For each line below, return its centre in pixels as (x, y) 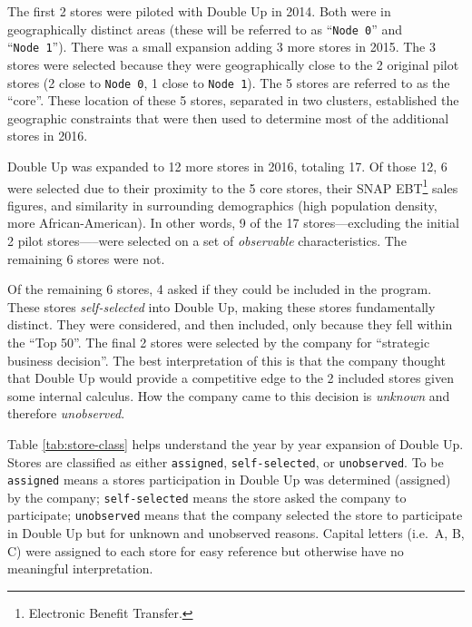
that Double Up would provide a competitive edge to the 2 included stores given (231, 378)
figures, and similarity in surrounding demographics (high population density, (222, 205)
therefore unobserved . (66, 413)
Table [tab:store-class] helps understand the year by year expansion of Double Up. (236, 443)
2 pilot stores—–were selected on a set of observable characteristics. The (207, 240)
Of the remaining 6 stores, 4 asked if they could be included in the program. (220, 289)
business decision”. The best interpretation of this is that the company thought (226, 360)
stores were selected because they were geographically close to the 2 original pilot (233, 64)
